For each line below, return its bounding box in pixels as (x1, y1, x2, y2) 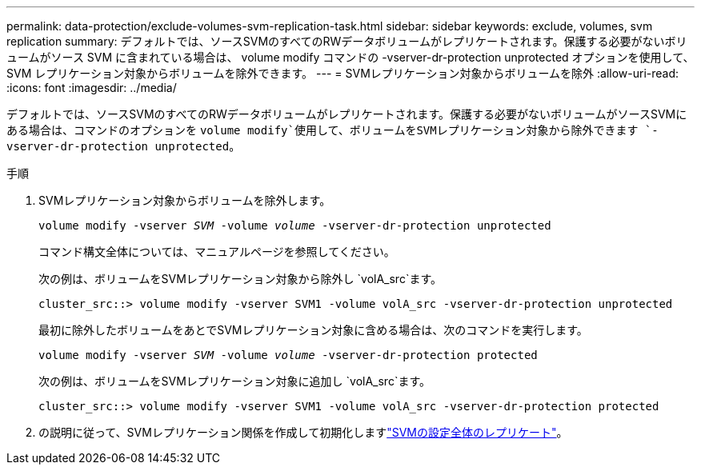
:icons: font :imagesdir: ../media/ (6, 81, 177, 94)
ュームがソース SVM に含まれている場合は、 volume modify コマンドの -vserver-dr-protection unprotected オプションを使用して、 (6, 50, 695, 64)
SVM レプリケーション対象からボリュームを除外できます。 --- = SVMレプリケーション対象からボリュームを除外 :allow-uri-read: (6, 66, 679, 80)
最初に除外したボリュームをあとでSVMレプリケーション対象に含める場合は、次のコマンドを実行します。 (38, 323, 588, 337)
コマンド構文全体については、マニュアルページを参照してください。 (38, 245, 395, 258)
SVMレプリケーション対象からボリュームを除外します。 (38, 194, 331, 207)
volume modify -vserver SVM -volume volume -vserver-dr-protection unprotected (38, 219, 551, 232)
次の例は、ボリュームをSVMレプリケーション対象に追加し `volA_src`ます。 (38, 374, 431, 388)
